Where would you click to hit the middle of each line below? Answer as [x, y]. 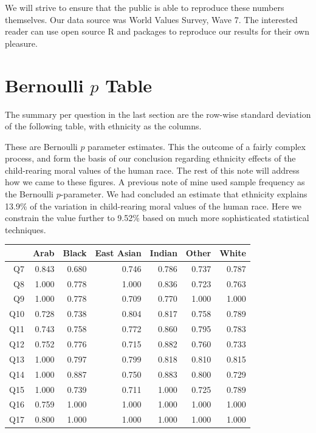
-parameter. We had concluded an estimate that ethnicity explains [184, 194]
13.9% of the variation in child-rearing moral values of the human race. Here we [153, 206]
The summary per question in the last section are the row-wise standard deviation [158, 114]
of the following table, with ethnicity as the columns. [103, 126]
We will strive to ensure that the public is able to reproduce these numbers [145, 7]
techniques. [26, 229]
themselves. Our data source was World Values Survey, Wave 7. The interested [151, 19]
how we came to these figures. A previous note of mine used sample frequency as [155, 182]
